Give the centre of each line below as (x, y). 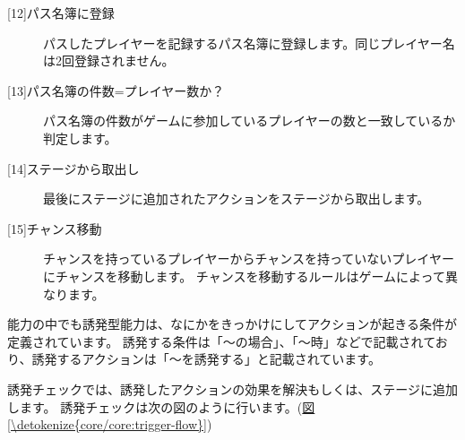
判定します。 (80, 138)
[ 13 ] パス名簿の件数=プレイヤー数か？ (116, 90)
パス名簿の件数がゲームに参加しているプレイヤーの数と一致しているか (250, 121)
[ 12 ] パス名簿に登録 (61, 13)
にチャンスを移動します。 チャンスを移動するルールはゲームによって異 (250, 276)
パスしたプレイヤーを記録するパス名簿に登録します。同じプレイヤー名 (249, 43)
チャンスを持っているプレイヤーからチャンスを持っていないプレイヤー (249, 259)
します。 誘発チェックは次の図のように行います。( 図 (161, 406)
